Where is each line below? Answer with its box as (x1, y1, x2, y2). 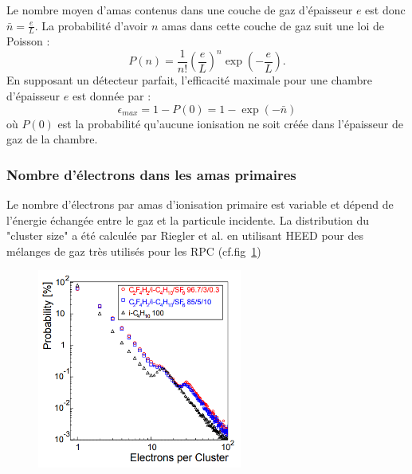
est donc (365, 2, 406, 18)
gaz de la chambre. (6, 131, 98, 147)
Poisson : (6, 33, 50, 49)
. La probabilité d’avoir (34, 17, 148, 33)
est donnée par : (72, 88, 151, 104)
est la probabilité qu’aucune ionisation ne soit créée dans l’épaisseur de (57, 115, 403, 131)
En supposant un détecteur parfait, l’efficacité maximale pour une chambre (6, 72, 373, 88)
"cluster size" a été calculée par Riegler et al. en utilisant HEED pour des (6, 227, 364, 244)
